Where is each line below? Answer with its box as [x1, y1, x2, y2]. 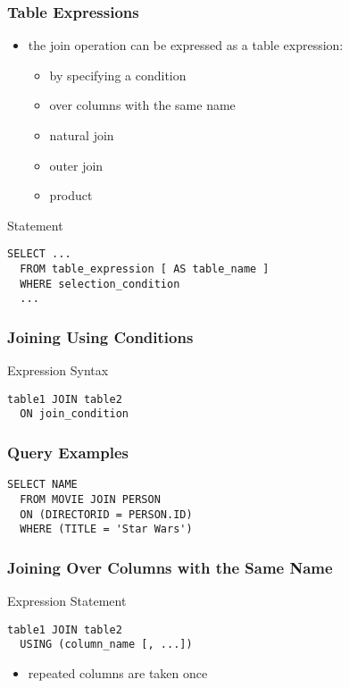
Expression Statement [7, 592, 127, 610]
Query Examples [7, 441, 129, 464]
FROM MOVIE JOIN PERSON [20, 493, 161, 506]
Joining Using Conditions [7, 325, 194, 348]
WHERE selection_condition [20, 277, 180, 290]
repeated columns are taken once [28, 664, 208, 683]
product [49, 186, 93, 205]
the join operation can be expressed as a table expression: [28, 36, 344, 55]
